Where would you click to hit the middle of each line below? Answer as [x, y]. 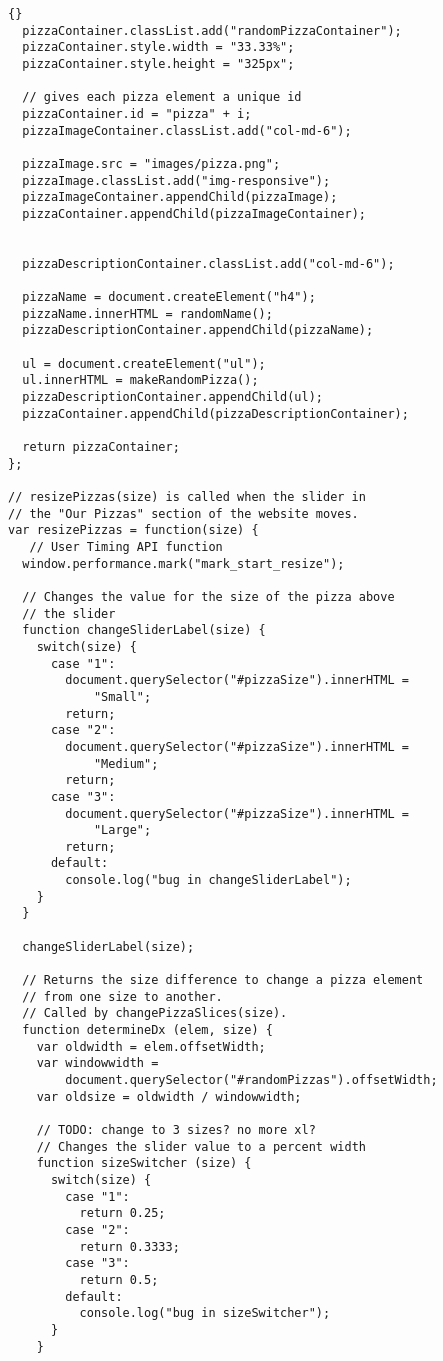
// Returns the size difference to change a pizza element [223, 980]
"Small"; [122, 696]
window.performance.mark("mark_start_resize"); [183, 563]
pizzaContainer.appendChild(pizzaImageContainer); [194, 213]
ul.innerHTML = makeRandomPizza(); [140, 380]
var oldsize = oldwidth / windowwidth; [169, 1096]
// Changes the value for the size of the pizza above [208, 596]
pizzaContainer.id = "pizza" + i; [137, 113]
